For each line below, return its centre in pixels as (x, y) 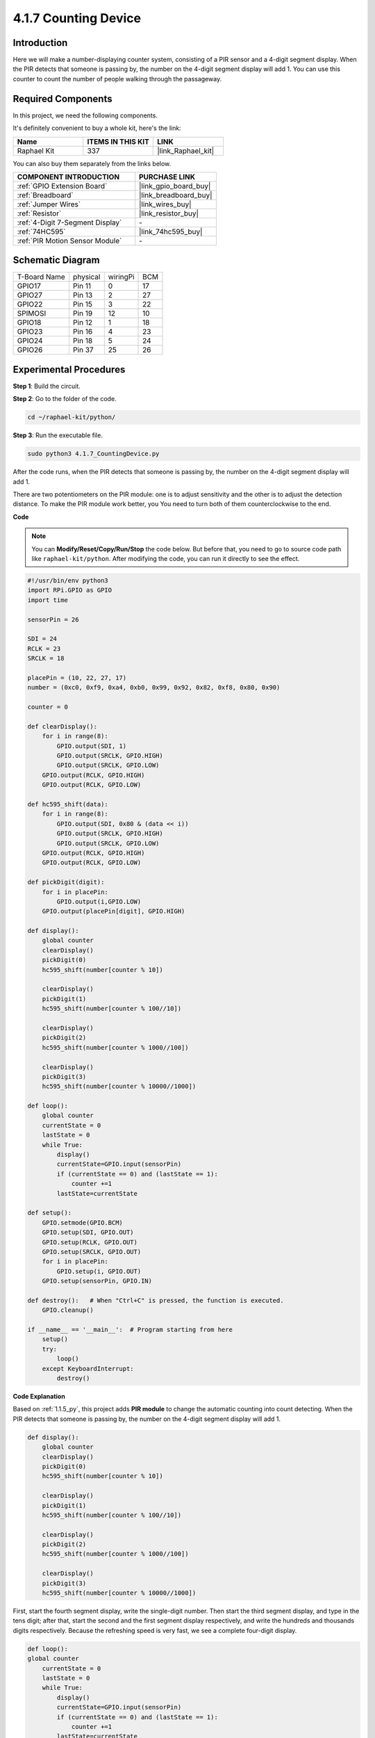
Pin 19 (83, 314)
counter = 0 (48, 707)
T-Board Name (41, 277)
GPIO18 (29, 323)
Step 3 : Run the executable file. (58, 435)
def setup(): (50, 1213)
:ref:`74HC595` (41, 232)
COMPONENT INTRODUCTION (68, 177)
